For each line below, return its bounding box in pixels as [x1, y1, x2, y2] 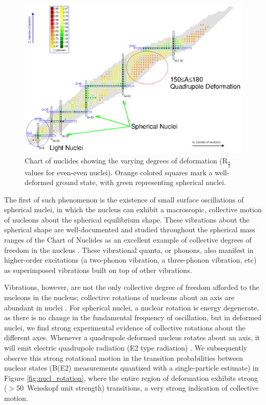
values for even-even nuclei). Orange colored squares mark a [25, 167, 213, 177]
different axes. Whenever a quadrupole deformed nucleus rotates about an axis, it [4, 332, 260, 343]
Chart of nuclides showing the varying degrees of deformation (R [25, 155, 228, 166]
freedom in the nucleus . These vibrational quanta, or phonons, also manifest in [4, 244, 254, 255]
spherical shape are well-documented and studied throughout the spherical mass [4, 224, 255, 235]
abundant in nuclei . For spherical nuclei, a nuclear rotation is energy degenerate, [4, 302, 259, 312]
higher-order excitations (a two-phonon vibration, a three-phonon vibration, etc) [4, 254, 257, 265]
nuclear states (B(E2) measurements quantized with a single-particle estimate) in [4, 362, 259, 373]
